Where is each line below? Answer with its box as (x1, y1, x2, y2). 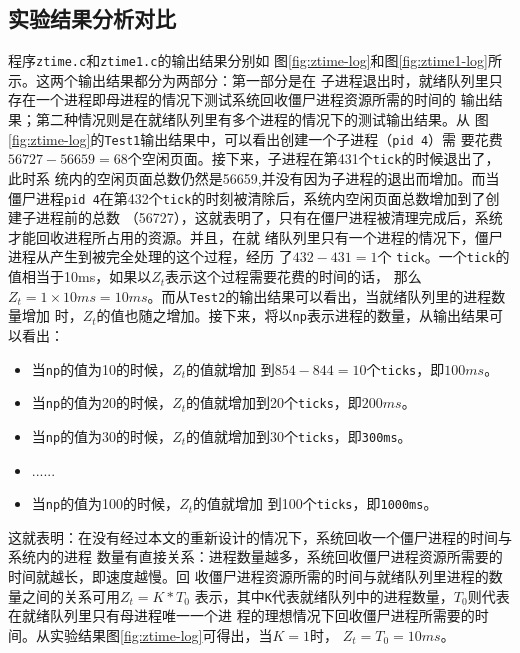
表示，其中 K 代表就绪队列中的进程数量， (194, 585, 454, 606)
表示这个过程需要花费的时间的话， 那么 (165, 266, 422, 287)
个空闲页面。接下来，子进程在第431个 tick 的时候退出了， (127, 148, 500, 169)
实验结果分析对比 (8, 3, 176, 34)
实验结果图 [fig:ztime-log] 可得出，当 (49, 624, 273, 645)
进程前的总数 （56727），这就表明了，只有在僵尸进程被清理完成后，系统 (35, 207, 503, 228)
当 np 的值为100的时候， (31, 493, 180, 514)
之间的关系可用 (21, 585, 120, 606)
